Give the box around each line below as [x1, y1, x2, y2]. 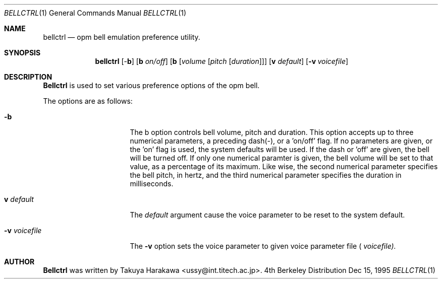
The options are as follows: [43, 97, 133, 105]
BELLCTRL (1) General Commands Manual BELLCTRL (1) [4, 9, 187, 17]
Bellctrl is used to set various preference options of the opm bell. [43, 81, 260, 90]
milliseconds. [130, 179, 174, 188]
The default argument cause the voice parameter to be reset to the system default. [130, 210, 405, 219]
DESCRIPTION [4, 73, 52, 81]
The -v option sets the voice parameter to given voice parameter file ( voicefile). [130, 242, 396, 250]
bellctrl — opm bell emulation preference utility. [43, 33, 200, 41]
